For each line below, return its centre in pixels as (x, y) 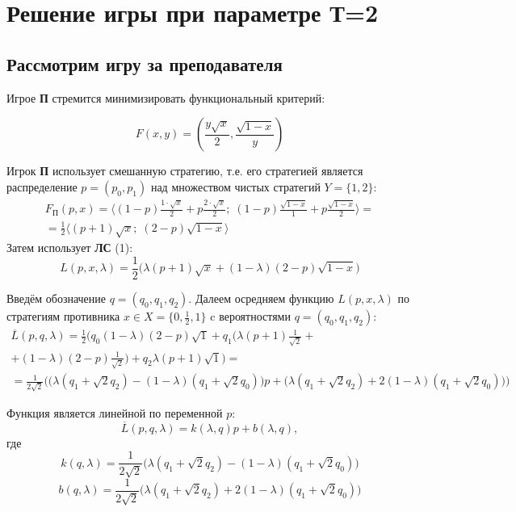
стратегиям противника (63, 316)
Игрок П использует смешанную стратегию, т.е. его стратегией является (185, 171)
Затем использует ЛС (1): (70, 248)
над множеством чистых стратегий (235, 186)
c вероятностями (250, 316)
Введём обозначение (57, 298)
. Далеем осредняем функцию (261, 298)
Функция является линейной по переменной (115, 412)
